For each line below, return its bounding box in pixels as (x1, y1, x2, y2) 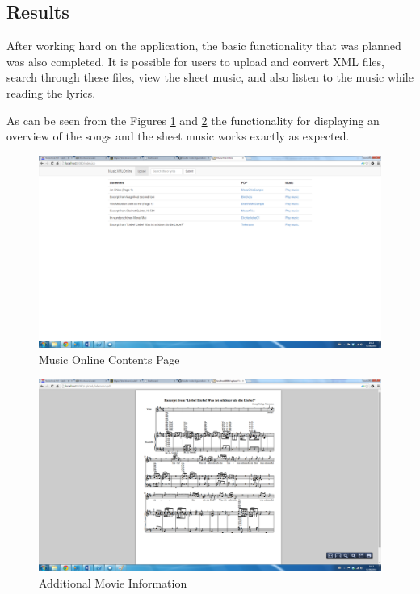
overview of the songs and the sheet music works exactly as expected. (6, 128, 350, 144)
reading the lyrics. (6, 84, 96, 101)
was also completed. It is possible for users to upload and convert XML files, (6, 52, 384, 69)
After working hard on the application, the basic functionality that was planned (6, 37, 401, 54)
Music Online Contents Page (39, 350, 180, 367)
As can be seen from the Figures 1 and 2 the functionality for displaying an (6, 111, 380, 128)
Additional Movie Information (39, 574, 187, 591)
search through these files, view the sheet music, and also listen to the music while (6, 69, 414, 86)
